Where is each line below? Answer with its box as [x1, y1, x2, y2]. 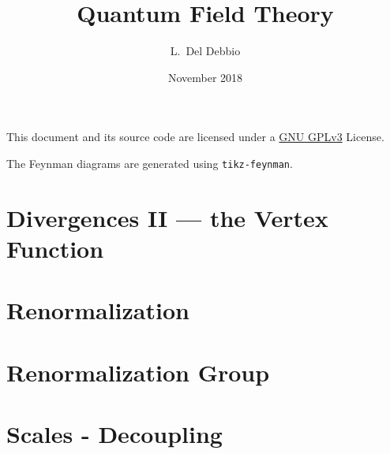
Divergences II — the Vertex [6, 201, 328, 233]
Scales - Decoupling [6, 418, 223, 450]
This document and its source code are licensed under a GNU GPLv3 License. [6, 128, 384, 145]
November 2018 [167, 69, 243, 85]
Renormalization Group [6, 355, 270, 388]
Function [6, 232, 104, 264]
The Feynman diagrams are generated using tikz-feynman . [6, 154, 293, 171]
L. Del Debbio [170, 43, 241, 59]
